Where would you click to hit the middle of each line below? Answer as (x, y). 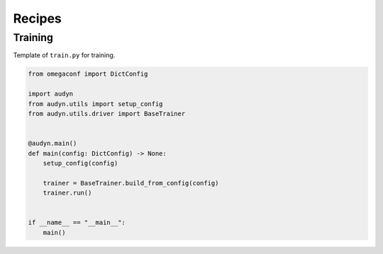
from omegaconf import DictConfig (88, 74)
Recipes (37, 18)
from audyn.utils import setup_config (95, 104)
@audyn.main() (52, 144)
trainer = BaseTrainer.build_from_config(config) (131, 183)
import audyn (51, 94)
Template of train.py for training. (64, 55)
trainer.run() (67, 193)
